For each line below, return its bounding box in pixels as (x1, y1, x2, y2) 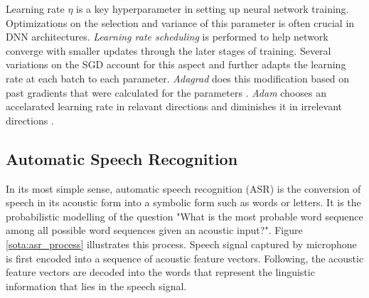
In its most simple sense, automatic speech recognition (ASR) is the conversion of (6, 181, 361, 196)
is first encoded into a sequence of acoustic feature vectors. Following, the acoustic (6, 250, 364, 265)
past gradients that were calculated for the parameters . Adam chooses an (6, 85, 326, 100)
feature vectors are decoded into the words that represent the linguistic (6, 265, 315, 280)
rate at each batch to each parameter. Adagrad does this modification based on (6, 70, 350, 85)
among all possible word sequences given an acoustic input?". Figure (6, 223, 303, 238)
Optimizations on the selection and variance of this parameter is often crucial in (6, 15, 355, 30)
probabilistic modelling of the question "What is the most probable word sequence (6, 208, 363, 223)
